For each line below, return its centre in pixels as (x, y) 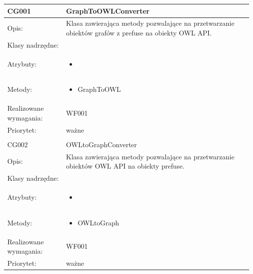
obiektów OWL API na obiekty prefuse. (125, 166)
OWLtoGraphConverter (101, 144)
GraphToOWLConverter (108, 10)
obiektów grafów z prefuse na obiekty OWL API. (139, 32)
